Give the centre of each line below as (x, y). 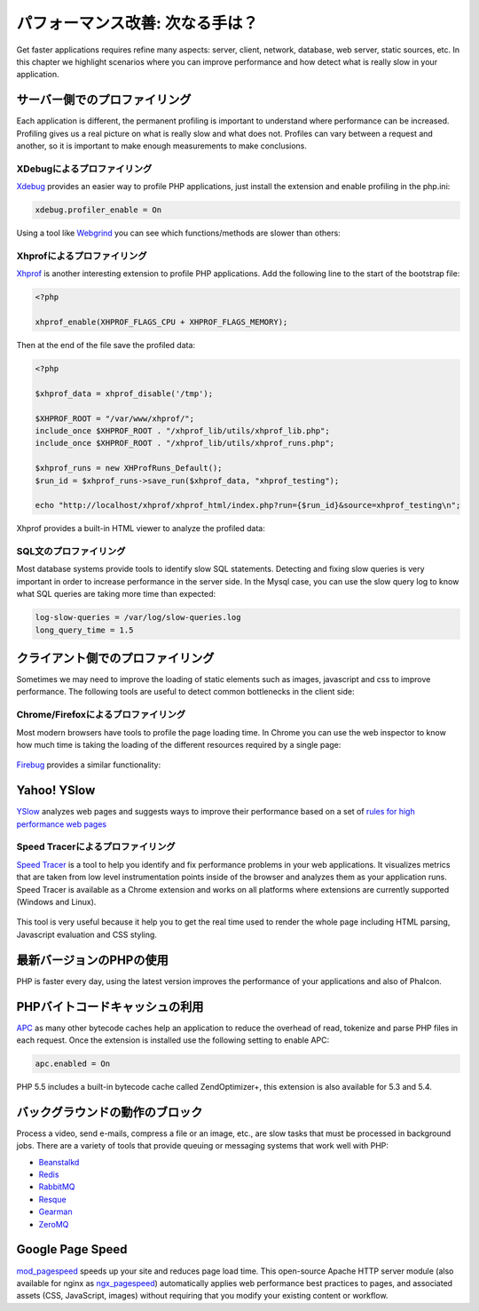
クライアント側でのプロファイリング (115, 658)
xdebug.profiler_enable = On (98, 210)
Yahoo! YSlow (56, 791)
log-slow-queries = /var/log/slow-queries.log (138, 618)
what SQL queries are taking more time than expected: (116, 594)
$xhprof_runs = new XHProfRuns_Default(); (129, 468)
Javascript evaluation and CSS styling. (86, 934)
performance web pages (61, 824)
